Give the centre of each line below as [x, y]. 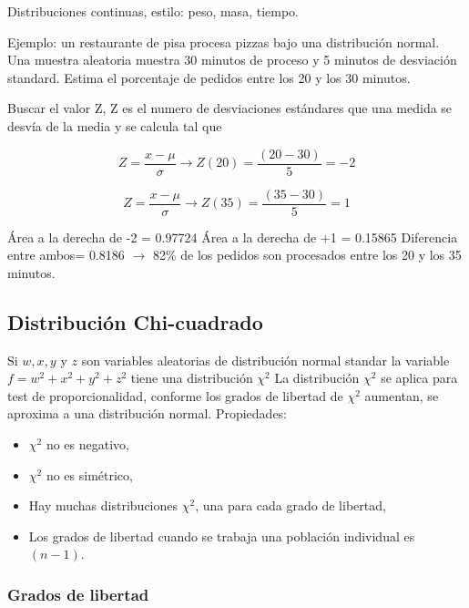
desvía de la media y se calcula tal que [115, 125]
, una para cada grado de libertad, [291, 505]
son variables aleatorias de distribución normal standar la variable [265, 360]
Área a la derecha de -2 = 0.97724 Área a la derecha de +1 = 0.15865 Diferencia [233, 237]
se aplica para [419, 378]
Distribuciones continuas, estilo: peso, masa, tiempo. [153, 11]
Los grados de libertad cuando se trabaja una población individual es [222, 536]
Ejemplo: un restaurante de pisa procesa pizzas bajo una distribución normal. [224, 41]
